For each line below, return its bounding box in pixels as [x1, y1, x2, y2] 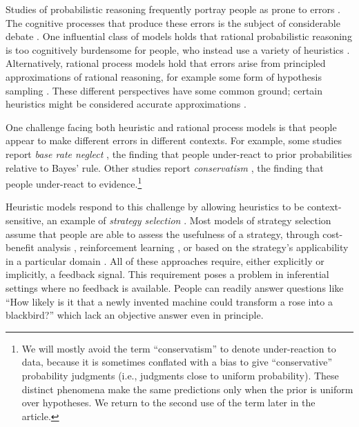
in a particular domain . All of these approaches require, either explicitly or [6, 253, 324, 268]
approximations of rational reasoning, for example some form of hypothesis [6, 69, 322, 83]
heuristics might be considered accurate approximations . [6, 97, 246, 111]
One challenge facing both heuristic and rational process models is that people [6, 119, 337, 134]
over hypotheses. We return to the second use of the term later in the [21, 395, 316, 410]
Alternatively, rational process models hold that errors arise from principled [6, 56, 326, 70]
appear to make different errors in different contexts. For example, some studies [6, 133, 342, 148]
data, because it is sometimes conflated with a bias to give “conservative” [21, 355, 332, 369]
